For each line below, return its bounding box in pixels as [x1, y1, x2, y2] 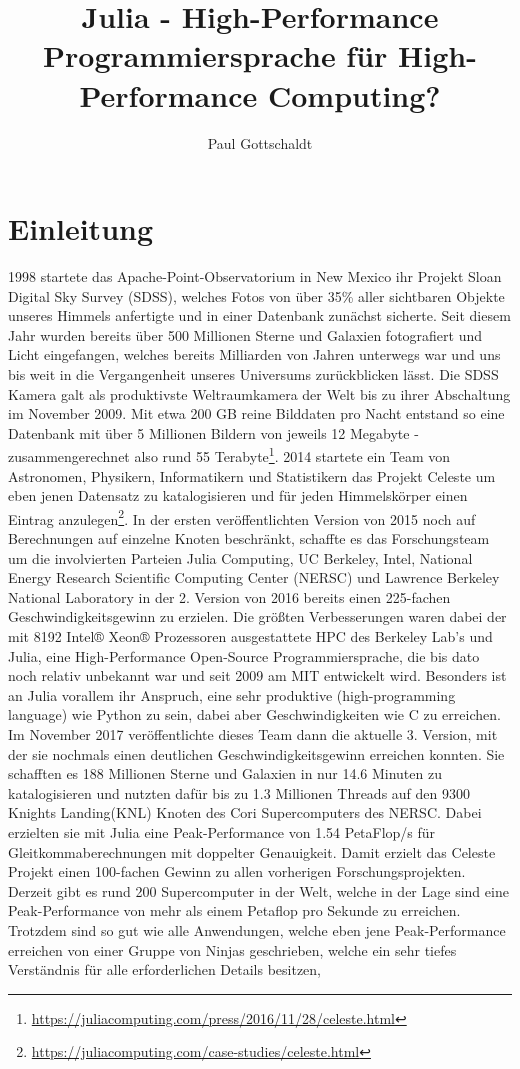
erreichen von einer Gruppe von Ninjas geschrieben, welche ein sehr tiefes [8, 939, 457, 960]
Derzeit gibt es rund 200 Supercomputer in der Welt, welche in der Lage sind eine [8, 880, 509, 901]
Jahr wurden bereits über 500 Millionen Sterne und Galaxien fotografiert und [8, 324, 483, 345]
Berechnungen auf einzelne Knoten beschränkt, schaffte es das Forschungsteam [8, 528, 490, 549]
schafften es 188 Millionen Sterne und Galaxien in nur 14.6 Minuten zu [8, 763, 442, 784]
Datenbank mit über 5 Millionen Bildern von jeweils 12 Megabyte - [8, 422, 419, 443]
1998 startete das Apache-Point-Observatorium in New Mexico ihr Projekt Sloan [8, 266, 502, 287]
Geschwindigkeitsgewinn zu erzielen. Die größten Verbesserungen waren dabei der [8, 606, 507, 627]
